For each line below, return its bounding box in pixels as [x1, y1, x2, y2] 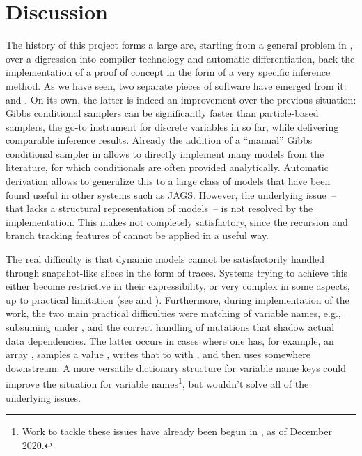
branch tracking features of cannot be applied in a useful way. [6, 228, 269, 243]
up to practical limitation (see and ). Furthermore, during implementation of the [6, 292, 349, 307]
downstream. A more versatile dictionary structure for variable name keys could [6, 360, 347, 375]
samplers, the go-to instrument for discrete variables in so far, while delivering [6, 119, 339, 133]
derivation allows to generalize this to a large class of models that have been [6, 174, 331, 188]
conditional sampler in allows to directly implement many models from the [6, 146, 324, 161]
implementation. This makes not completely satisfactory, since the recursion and [6, 214, 348, 229]
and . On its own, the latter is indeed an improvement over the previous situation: [6, 92, 356, 106]
